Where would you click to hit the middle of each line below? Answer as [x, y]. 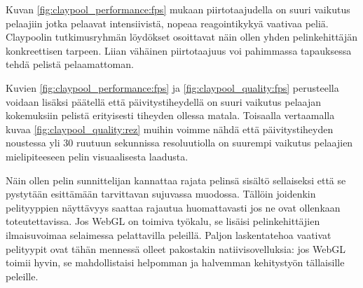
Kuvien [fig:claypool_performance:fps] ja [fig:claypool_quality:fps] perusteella [172, 87]
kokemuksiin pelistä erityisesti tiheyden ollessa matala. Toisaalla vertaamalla [170, 115]
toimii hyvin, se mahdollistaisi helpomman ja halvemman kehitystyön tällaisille [175, 262]
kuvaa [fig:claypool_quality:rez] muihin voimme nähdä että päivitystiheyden [170, 129]
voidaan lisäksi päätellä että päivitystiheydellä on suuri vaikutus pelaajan [164, 101]
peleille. [22, 276]
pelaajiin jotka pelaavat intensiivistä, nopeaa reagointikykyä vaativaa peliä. [167, 23]
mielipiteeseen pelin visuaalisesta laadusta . [97, 156]
